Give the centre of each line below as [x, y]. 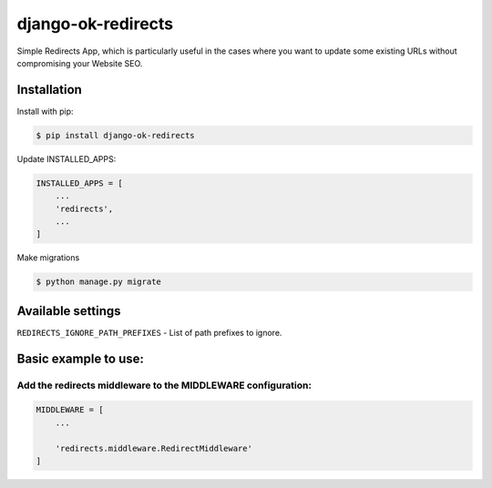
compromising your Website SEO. [80, 63]
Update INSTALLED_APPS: [67, 158]
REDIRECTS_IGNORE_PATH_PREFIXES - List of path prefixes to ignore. [149, 332]
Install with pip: [45, 111]
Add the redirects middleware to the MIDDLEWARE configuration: [164, 385]
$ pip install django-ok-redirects [115, 135]
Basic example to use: [81, 358]
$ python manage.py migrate [98, 282]
